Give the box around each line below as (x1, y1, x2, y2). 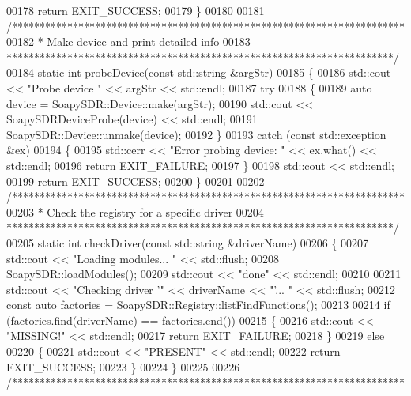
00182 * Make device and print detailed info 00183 (6, 33, 251, 50)
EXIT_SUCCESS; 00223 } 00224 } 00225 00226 (6, 358, 240, 375)
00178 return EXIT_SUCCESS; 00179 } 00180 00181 (6, 2, 265, 18)
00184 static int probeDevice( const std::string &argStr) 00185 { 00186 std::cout (6, 64, 391, 81)
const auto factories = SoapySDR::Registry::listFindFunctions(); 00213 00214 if (6, 296, 390, 313)
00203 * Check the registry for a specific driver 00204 (6, 203, 264, 220)
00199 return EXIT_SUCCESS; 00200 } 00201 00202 (6, 172, 265, 189)
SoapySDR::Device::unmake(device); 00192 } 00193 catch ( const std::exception (6, 126, 386, 142)
